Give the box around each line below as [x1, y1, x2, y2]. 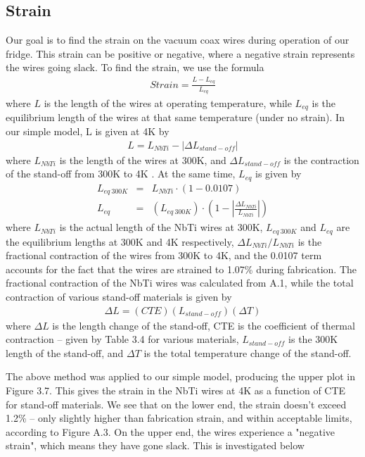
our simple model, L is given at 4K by [6, 124, 169, 139]
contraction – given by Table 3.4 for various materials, [6, 332, 239, 346]
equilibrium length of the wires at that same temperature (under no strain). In [6, 110, 345, 125]
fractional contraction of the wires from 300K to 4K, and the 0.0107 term [6, 248, 322, 263]
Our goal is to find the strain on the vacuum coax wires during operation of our [6, 32, 350, 47]
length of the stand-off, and [6, 345, 124, 360]
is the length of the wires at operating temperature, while [44, 95, 292, 110]
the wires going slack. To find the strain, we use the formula [6, 60, 264, 75]
